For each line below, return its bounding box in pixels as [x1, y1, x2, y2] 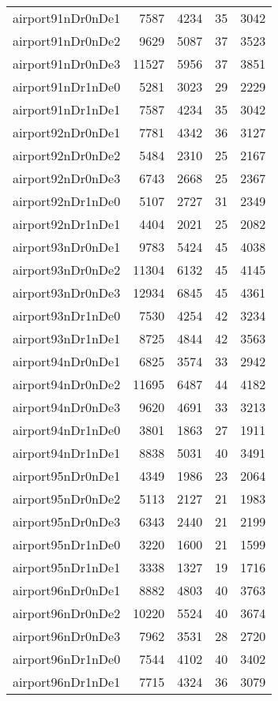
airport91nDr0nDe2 [13, 32, 121, 50]
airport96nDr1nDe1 [13, 673, 121, 691]
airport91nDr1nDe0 [13, 77, 121, 96]
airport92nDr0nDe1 [13, 123, 121, 141]
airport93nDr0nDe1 [13, 238, 121, 256]
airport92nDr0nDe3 [13, 169, 121, 187]
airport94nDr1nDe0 [13, 421, 121, 439]
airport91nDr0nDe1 [13, 9, 121, 27]
